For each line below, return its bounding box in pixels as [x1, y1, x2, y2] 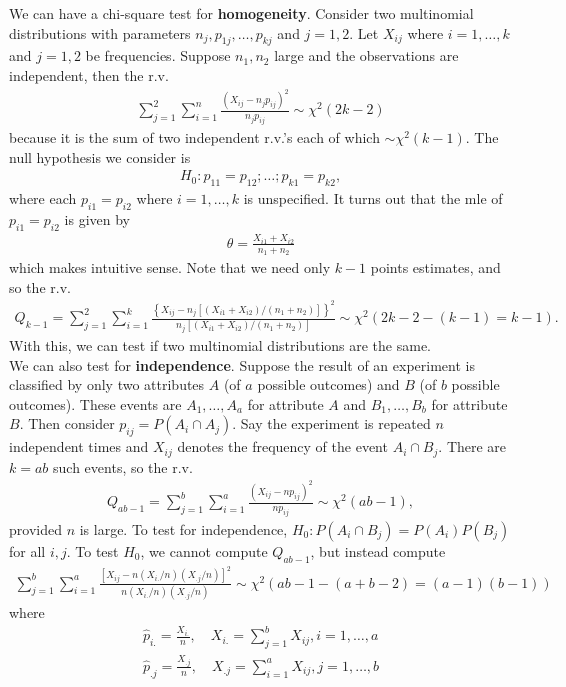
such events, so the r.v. [53, 456, 193, 477]
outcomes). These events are [9, 393, 182, 414]
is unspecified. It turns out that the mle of [243, 188, 503, 209]
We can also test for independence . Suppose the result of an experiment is [9, 354, 475, 375]
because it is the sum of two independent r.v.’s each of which [9, 127, 380, 148]
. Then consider [19, 413, 115, 434]
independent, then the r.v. [9, 64, 169, 85]
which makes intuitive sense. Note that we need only [9, 257, 331, 278]
